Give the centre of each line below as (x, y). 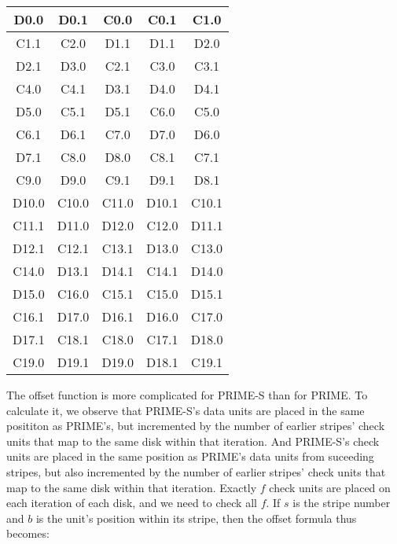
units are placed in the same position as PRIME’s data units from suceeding (190, 456)
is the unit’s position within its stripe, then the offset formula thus (196, 518)
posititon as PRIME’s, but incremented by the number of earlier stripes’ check (196, 426)
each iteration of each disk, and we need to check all (132, 503)
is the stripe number (342, 503)
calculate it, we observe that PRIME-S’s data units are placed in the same (186, 410)
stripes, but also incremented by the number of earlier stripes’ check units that (196, 471)
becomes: (28, 533)
